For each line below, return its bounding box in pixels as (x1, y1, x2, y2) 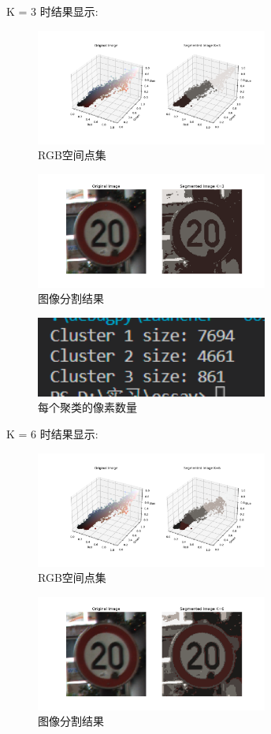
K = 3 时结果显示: (6, 3, 98, 19)
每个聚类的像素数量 (38, 399, 137, 415)
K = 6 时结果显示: (6, 426, 98, 442)
